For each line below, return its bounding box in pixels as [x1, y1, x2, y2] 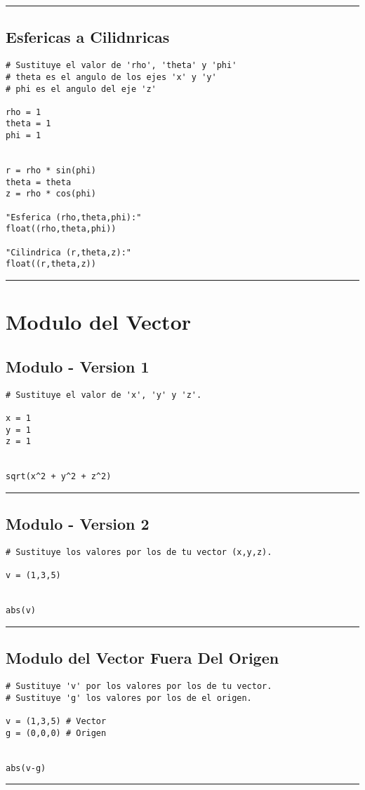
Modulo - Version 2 [6, 513, 150, 535]
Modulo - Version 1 [6, 355, 150, 377]
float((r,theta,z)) [6, 259, 96, 269]
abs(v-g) [6, 763, 46, 773]
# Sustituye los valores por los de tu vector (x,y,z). [6, 547, 272, 558]
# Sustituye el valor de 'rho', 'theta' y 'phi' [6, 60, 237, 71]
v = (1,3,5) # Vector [6, 716, 107, 727]
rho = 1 [6, 107, 41, 117]
